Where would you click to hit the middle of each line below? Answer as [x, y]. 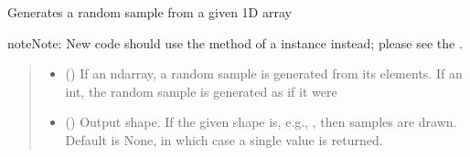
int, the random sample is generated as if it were [201, 91]
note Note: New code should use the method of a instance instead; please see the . [235, 42]
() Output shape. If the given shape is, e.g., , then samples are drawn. [261, 122]
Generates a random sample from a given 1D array [150, 12]
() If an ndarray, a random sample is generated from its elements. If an [264, 73]
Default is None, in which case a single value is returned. [224, 139]
